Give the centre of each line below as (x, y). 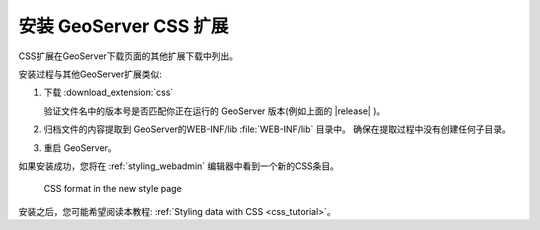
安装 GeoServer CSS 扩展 (123, 26)
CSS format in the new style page (112, 189)
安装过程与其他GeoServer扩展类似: (90, 74)
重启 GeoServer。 (80, 147)
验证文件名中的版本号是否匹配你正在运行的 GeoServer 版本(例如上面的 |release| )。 (214, 111)
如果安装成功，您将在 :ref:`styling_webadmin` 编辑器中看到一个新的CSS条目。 (179, 166)
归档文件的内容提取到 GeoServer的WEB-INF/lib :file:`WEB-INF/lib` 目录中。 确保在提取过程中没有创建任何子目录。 (277, 129)
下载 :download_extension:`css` (108, 92)
